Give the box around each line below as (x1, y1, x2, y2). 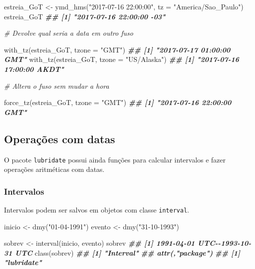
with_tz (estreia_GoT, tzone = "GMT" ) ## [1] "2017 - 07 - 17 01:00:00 (4, 44, 230, 54)
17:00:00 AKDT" (4, 63, 64, 74)
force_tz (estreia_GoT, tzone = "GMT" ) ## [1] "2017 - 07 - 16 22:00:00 (4, 97, 231, 108)
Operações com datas (4, 131, 115, 146)
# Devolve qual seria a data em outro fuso (4, 28, 133, 38)
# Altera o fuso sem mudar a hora (4, 80, 109, 91)
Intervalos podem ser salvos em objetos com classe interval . (4, 205, 190, 215)
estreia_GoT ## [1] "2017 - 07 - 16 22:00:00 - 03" (4, 11, 166, 21)
